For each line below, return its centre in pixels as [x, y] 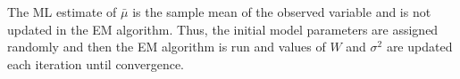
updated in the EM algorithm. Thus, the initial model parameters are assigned [223, 29]
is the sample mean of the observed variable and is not [282, 12]
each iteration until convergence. [96, 63]
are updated [419, 47]
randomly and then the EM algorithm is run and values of [167, 47]
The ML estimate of [62, 12]
